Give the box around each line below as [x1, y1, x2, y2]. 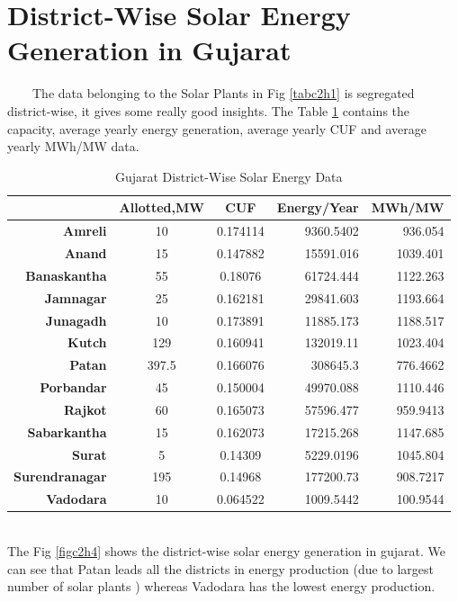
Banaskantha [25, 265, 107, 284]
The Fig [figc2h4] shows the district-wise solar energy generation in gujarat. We [7, 541, 445, 560]
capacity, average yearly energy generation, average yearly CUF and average [7, 119, 427, 138]
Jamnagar [44, 288, 107, 307]
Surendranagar [13, 467, 107, 486]
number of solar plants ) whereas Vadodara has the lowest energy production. [7, 577, 436, 596]
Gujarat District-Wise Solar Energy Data [114, 166, 343, 185]
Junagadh [45, 310, 107, 329]
